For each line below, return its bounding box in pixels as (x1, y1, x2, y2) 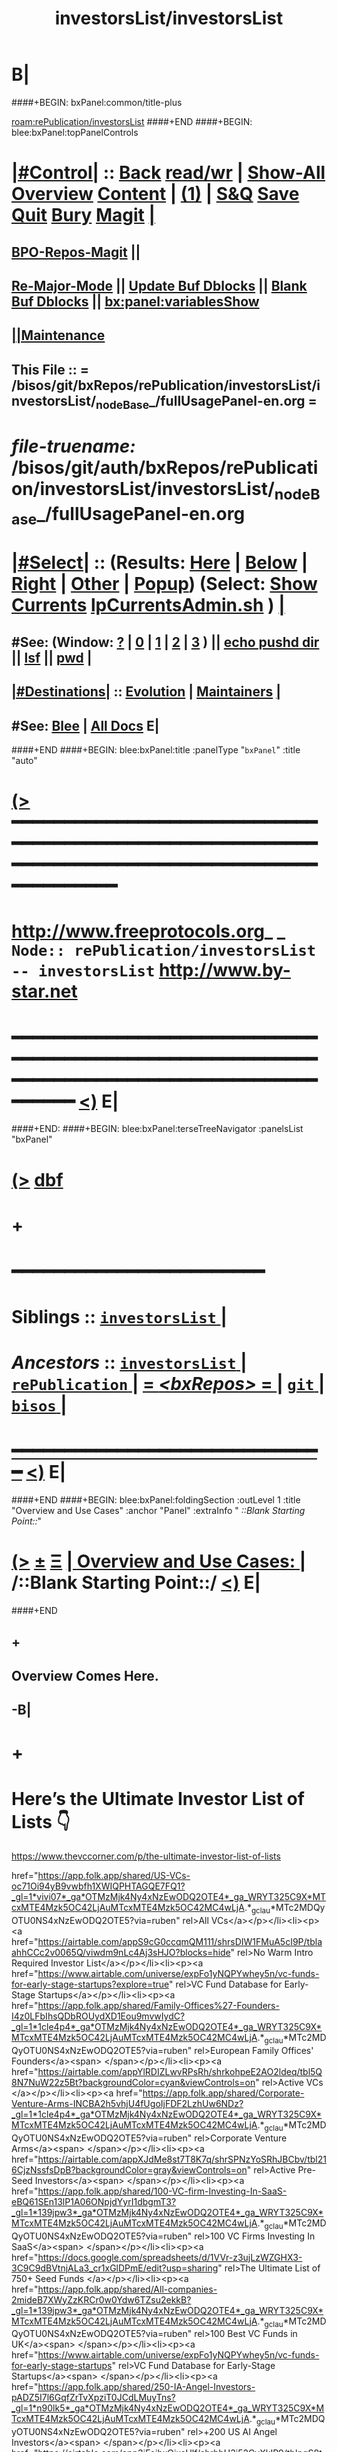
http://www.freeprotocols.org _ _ (11, 920, 286, 943)
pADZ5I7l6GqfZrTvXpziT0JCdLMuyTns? (11, 2392, 176, 2404)
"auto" (11, 755, 38, 767)
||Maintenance (11, 327, 106, 344)
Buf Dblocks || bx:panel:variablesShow (11, 293, 260, 310)
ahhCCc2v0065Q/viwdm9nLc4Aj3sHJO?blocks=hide (11, 1947, 231, 1959)
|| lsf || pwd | (11, 649, 93, 666)
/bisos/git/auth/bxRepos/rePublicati (11, 457, 319, 479)
